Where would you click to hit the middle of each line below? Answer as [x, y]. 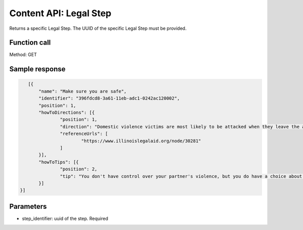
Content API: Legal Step [60, 13]
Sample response [37, 69]
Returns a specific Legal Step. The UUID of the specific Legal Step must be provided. [98, 28]
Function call [30, 43]
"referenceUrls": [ [84, 134]
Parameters [28, 206]
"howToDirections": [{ [67, 113]
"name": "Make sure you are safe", [83, 91]
